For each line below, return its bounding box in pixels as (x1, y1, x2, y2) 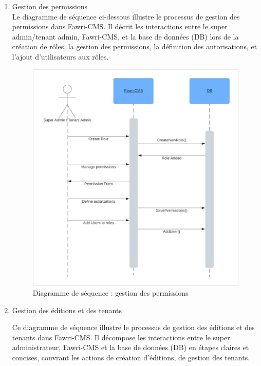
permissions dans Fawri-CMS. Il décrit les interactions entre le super (12, 21, 228, 32)
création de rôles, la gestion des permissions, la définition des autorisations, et (12, 41, 257, 52)
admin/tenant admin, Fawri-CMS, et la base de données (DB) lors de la (12, 31, 239, 42)
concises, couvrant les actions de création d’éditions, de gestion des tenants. (12, 352, 250, 363)
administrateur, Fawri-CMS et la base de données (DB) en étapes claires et (12, 342, 249, 353)
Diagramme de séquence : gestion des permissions (32, 287, 189, 298)
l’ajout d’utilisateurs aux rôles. (12, 51, 109, 62)
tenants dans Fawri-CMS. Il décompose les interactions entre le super (12, 332, 230, 342)
